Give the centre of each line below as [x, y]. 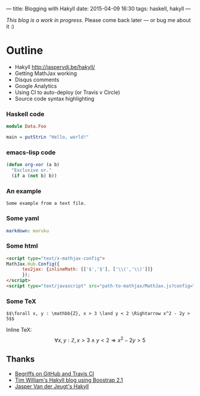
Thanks [21, 359]
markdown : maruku [28, 231]
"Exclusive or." [32, 170]
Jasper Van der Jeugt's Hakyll [52, 386]
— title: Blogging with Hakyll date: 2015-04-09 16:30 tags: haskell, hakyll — [99, 9]
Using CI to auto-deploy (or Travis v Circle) [67, 92]
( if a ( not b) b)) [35, 176]
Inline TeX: [19, 330]
